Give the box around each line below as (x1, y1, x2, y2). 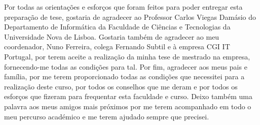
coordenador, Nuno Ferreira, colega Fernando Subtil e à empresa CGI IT (4, 41, 230, 52)
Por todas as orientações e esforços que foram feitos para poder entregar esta (4, 2, 243, 12)
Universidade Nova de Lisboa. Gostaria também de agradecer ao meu (4, 31, 219, 42)
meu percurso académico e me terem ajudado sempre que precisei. (4, 111, 209, 121)
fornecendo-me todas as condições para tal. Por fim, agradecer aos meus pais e (4, 61, 247, 72)
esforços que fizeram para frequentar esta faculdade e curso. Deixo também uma (4, 91, 252, 102)
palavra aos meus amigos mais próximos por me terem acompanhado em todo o (4, 101, 251, 111)
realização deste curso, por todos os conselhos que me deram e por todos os (4, 81, 238, 91)
